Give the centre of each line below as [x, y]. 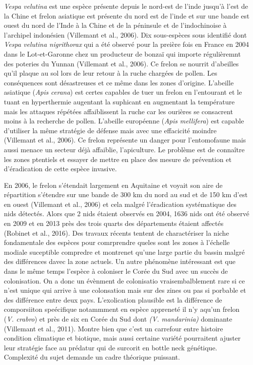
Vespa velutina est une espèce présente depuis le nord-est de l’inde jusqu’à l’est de [126, 6]
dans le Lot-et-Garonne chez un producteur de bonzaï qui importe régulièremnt [122, 53]
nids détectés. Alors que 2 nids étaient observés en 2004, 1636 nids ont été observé [127, 213]
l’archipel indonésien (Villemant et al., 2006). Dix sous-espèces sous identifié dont [126, 34]
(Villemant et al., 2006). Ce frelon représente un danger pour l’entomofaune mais [125, 140]
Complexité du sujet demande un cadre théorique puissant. [92, 357]
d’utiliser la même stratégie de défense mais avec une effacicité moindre [110, 130]
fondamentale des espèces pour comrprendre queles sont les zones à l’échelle [117, 242]
